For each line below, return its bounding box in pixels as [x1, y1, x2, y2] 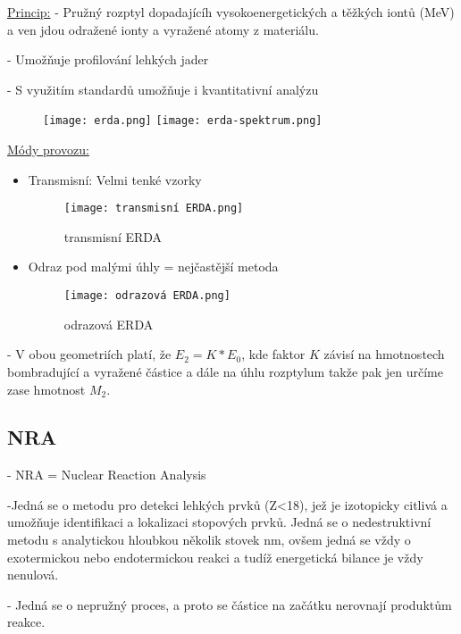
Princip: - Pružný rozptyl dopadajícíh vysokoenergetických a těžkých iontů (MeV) [7, 3, 455, 21]
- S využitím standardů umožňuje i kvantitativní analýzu [7, 79, 319, 98]
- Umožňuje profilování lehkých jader [7, 50, 209, 69]
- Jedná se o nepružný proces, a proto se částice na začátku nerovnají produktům [7, 595, 452, 613]
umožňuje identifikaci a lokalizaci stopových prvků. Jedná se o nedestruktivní [7, 513, 432, 531]
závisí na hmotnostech [323, 345, 445, 363]
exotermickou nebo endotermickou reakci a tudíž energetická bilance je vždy [7, 547, 423, 566]
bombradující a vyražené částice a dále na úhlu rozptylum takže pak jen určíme [7, 362, 443, 380]
